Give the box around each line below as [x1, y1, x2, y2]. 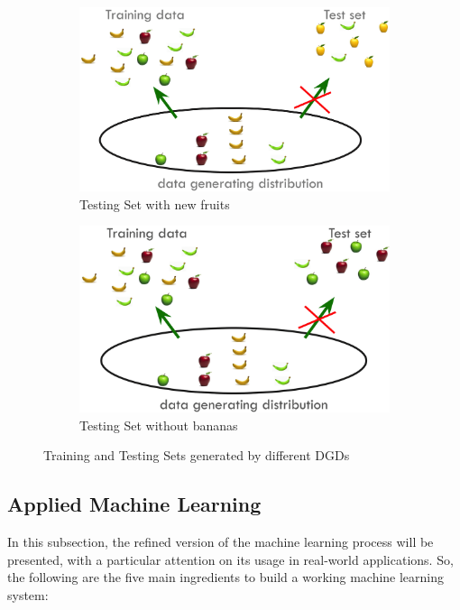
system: [7, 585, 49, 604]
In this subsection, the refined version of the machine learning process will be [7, 532, 434, 551]
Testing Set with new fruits [79, 194, 230, 213]
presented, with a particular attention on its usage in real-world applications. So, [7, 550, 454, 568]
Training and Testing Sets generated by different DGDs [43, 446, 350, 465]
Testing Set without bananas [79, 415, 238, 434]
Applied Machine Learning [7, 490, 262, 518]
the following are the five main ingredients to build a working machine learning [7, 568, 445, 587]
